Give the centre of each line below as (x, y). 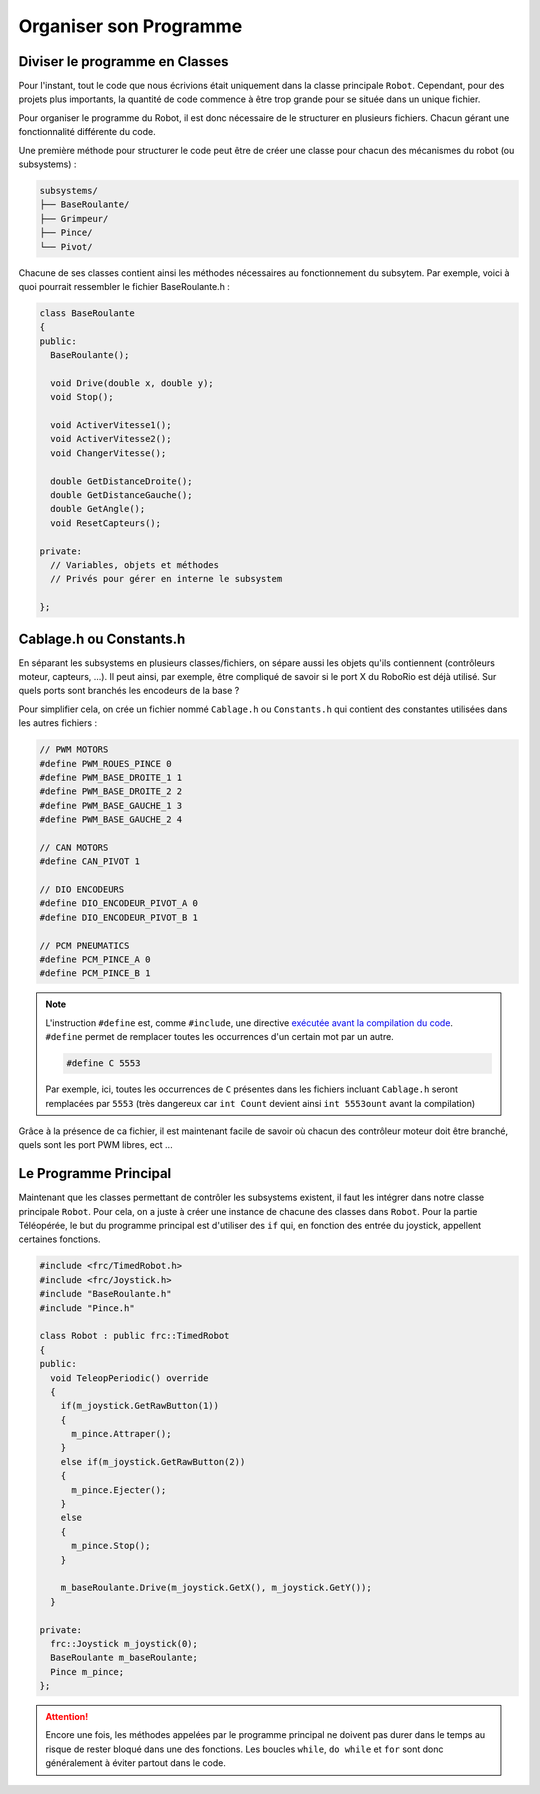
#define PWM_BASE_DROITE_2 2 (111, 791)
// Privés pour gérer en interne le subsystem (166, 579)
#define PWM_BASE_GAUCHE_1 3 (111, 805)
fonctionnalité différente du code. (87, 132)
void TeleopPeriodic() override (129, 1378)
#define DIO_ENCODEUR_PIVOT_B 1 (119, 917)
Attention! (67, 1717)
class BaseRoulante (87, 313)
